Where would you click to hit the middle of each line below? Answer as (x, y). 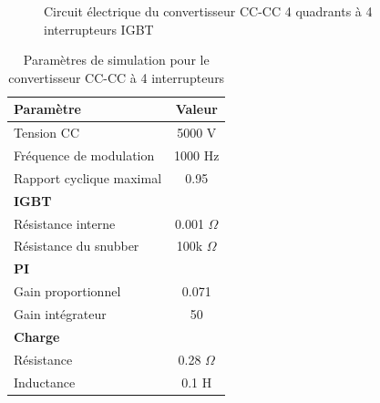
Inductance (45, 382)
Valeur (196, 109)
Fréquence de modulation (84, 155)
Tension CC (47, 133)
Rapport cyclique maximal (88, 177)
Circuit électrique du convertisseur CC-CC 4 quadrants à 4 (208, 11)
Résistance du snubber (77, 246)
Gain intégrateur (60, 313)
